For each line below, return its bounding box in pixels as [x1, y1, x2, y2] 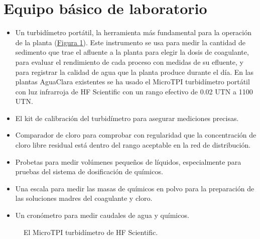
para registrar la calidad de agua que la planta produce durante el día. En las [15, 66, 254, 77]
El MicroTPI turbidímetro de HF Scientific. [24, 226, 158, 237]
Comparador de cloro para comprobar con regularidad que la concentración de [15, 130, 256, 140]
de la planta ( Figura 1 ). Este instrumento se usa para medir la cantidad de [15, 37, 245, 47]
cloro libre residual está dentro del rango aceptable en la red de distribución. [15, 140, 251, 150]
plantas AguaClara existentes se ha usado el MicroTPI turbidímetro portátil [15, 76, 250, 87]
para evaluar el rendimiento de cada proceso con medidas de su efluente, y [15, 56, 243, 67]
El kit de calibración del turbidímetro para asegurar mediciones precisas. [15, 112, 239, 123]
